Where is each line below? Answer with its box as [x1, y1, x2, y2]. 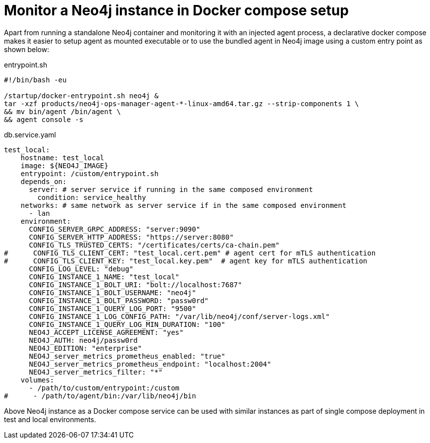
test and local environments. [4, 415, 97, 424]
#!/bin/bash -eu [4, 75, 67, 84]
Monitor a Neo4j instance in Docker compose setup [4, 2, 349, 19]
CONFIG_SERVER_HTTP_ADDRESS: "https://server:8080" [29, 233, 234, 241]
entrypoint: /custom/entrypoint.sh [20, 169, 159, 178]
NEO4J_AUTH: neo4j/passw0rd [29, 336, 138, 344]
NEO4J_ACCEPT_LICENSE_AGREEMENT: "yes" [29, 328, 184, 336]
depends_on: [20, 177, 67, 186]
